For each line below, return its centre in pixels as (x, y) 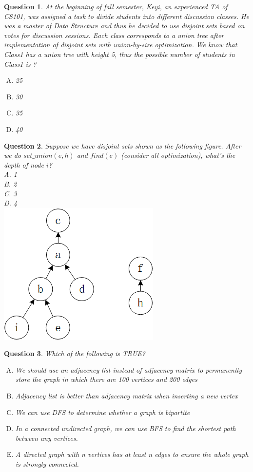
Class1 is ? (20, 64)
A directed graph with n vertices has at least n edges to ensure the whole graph (132, 454)
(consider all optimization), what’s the (178, 155)
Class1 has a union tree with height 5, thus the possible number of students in (119, 54)
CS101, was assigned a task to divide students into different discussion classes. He (126, 16)
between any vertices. (47, 438)
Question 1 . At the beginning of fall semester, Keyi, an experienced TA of (116, 6)
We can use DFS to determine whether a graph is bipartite (103, 412)
